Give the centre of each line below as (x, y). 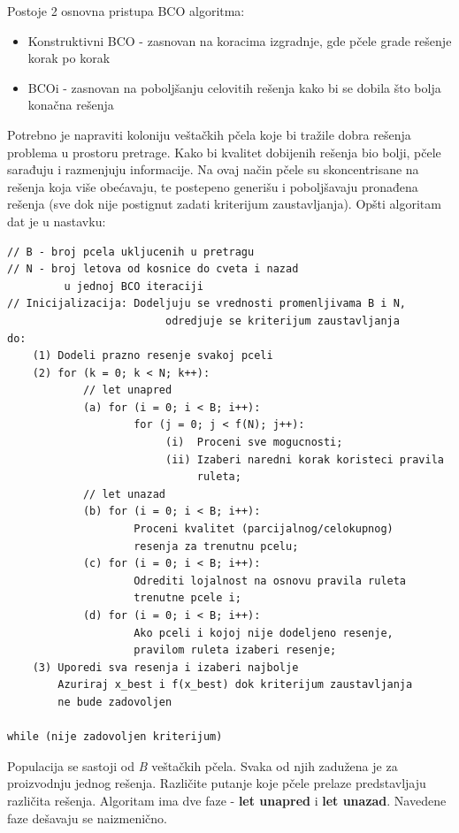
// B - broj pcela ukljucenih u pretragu (131, 252)
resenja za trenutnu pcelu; (216, 546)
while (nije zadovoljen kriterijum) (115, 737)
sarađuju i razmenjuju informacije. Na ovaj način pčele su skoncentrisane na (213, 169)
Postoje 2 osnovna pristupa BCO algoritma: (126, 11)
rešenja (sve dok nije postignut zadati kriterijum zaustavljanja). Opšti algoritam (224, 204)
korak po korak (69, 58)
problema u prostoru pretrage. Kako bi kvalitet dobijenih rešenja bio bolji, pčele (224, 152)
